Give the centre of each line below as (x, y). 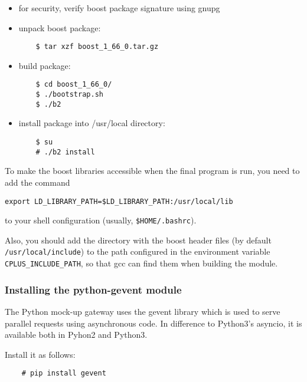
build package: (45, 65)
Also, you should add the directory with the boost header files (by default (138, 240)
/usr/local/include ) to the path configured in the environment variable (138, 251)
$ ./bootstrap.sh (69, 95)
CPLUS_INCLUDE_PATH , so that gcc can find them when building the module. (141, 263)
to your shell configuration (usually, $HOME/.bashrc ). (101, 220)
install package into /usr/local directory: (92, 123)
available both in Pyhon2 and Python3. (76, 335)
